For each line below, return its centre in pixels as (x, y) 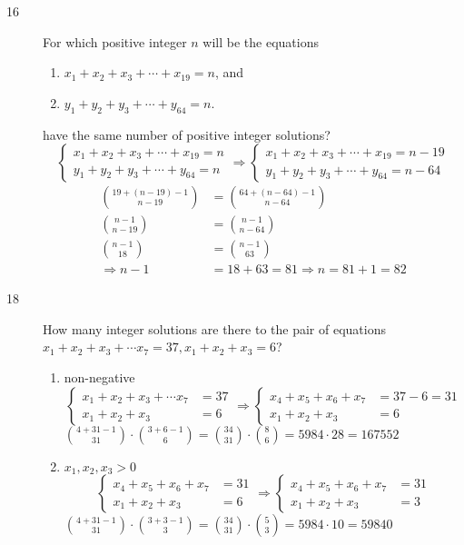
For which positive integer (115, 41)
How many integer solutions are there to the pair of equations (214, 328)
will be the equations (261, 41)
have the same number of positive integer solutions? (187, 134)
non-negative (99, 377)
